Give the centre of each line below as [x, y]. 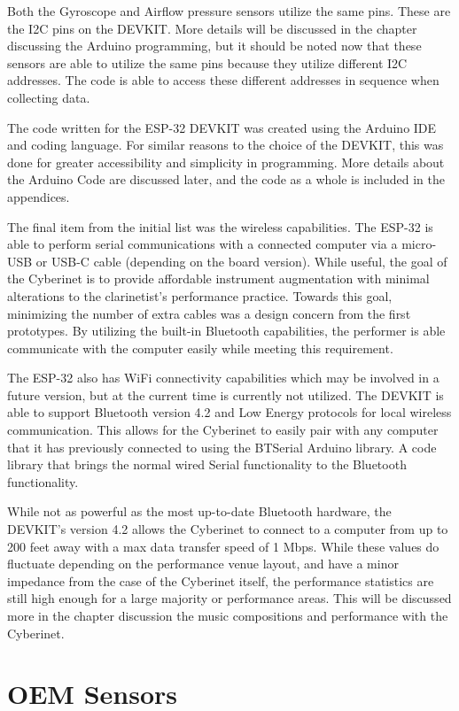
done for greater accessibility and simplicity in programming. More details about [226, 162]
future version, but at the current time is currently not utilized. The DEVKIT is [226, 394]
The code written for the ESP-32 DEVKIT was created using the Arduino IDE [222, 127]
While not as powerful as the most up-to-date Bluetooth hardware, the [199, 511]
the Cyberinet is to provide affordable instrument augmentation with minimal [218, 278]
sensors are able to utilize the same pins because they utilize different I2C [207, 62]
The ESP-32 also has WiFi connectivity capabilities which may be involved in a [223, 378]
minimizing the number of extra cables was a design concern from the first [209, 313]
